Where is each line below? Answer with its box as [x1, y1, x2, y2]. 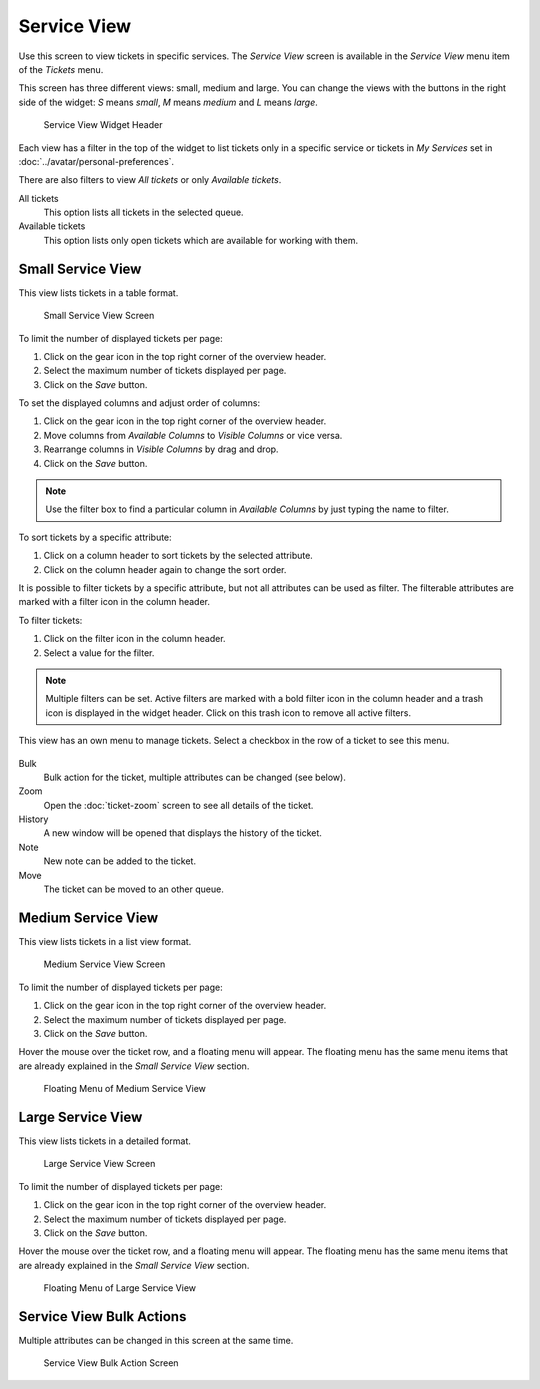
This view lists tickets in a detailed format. [18, 1135, 192, 1147]
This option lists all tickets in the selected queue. [43, 206, 244, 219]
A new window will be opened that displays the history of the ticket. [43, 827, 322, 839]
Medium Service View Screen [43, 958, 166, 970]
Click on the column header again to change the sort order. [43, 563, 287, 575]
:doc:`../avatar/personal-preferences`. [18, 155, 175, 167]
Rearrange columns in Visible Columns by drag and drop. [43, 443, 279, 455]
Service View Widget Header [43, 119, 163, 131]
